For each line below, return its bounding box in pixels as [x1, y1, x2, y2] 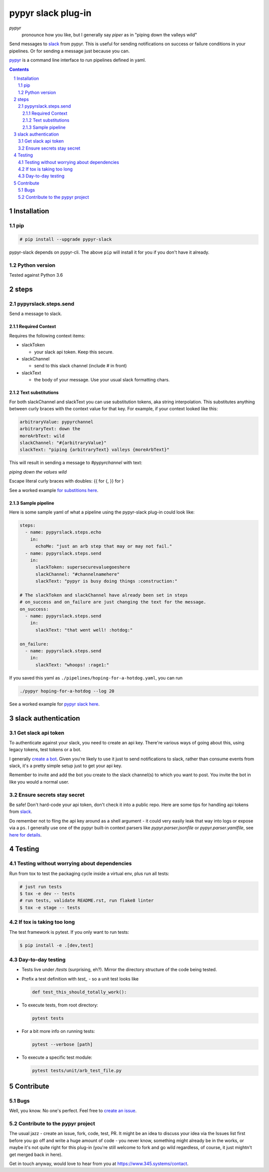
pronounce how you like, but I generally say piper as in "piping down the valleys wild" [21, 31, 197, 37]
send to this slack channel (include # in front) [34, 363, 127, 369]
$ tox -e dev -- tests [19, 891, 75, 897]
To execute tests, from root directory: [21, 1002, 98, 1008]
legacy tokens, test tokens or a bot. [9, 747, 82, 753]
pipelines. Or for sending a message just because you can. [9, 48, 130, 54]
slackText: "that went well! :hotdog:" [35, 627, 133, 633]
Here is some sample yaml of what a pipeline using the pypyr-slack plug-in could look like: [9, 509, 195, 515]
